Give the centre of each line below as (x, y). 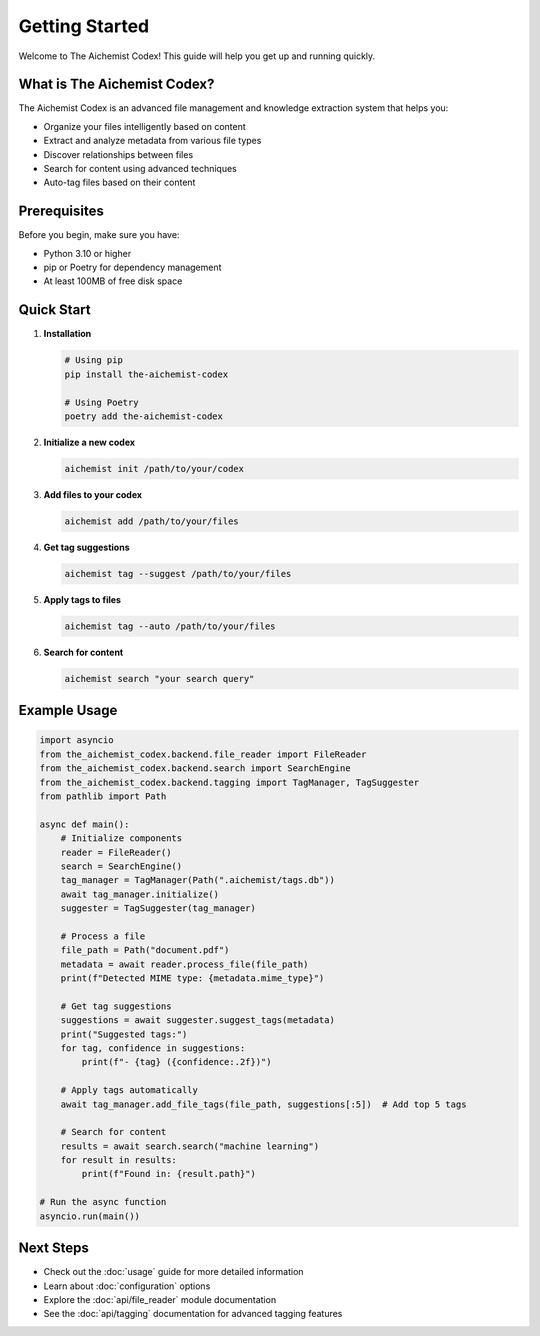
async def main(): (84, 824)
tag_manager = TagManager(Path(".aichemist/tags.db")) (197, 880)
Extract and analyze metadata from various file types (152, 141)
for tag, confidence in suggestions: (153, 1048)
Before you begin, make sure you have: (99, 235)
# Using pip (94, 360)
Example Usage (68, 710)
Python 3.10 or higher (87, 253)
